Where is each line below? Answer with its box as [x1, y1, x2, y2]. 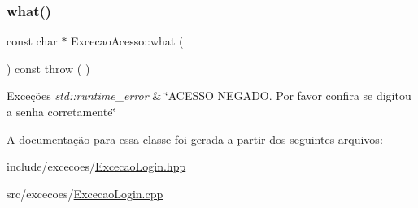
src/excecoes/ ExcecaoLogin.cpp [7, 184, 163, 201]
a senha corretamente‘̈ [7, 103, 116, 119]
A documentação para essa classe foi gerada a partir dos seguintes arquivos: [7, 130, 383, 147]
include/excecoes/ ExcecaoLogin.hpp [7, 158, 186, 175]
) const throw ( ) [7, 59, 90, 76]
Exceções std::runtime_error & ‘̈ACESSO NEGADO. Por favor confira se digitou [7, 87, 411, 104]
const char [7, 32, 58, 50]
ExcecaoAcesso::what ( [71, 32, 184, 50]
